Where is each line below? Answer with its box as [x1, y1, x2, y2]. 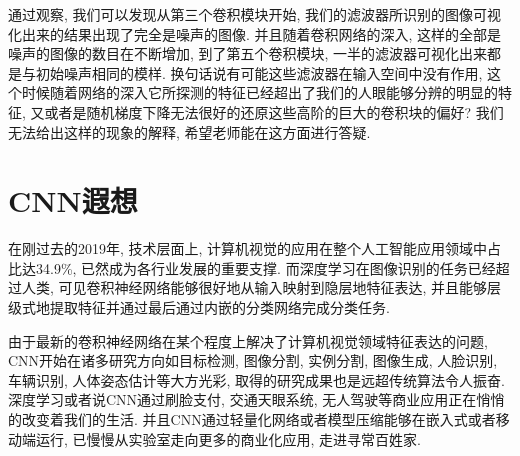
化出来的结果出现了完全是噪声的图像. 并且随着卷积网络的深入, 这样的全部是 [8, 23, 502, 44]
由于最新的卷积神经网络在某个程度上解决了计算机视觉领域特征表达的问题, [8, 330, 488, 351]
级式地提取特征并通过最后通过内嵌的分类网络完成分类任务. [8, 297, 390, 318]
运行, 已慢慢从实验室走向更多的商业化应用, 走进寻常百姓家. [35, 428, 421, 449]
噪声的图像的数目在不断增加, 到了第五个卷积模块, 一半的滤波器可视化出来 [8, 43, 488, 64]
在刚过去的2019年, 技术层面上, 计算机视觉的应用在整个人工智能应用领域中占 [8, 238, 502, 259]
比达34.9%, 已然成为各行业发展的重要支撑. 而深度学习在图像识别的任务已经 [8, 257, 496, 278]
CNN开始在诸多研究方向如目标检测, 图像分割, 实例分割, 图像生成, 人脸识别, [8, 350, 498, 371]
